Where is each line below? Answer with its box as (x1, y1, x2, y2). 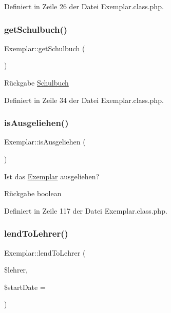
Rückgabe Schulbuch (4, 77, 69, 88)
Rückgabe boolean (4, 188, 62, 199)
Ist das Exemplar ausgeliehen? (4, 171, 100, 181)
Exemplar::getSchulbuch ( (4, 43, 85, 53)
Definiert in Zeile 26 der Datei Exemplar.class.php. (4, 1, 164, 11)
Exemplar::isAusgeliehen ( (4, 136, 86, 147)
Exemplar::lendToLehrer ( (4, 247, 86, 258)
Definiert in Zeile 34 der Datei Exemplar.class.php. (4, 94, 164, 105)
